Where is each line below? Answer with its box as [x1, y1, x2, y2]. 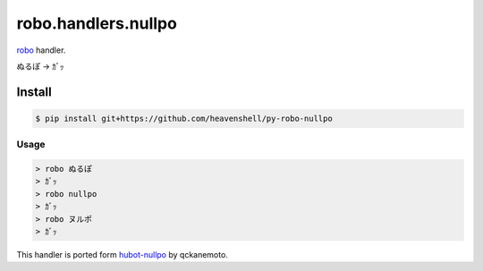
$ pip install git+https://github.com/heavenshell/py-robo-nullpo [35, 113, 333, 123]
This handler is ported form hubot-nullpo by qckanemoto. [16, 250, 228, 260]
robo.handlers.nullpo [16, 13, 178, 33]
